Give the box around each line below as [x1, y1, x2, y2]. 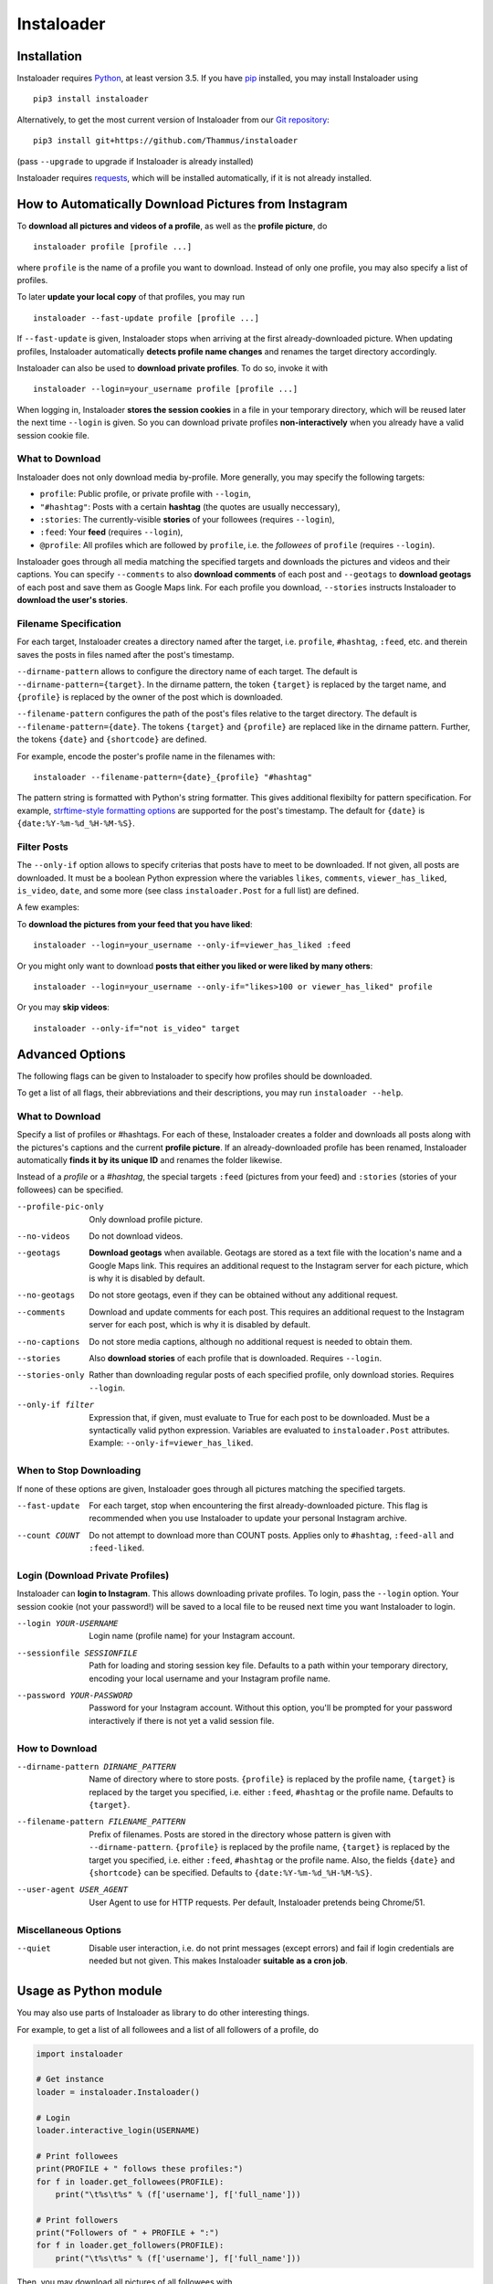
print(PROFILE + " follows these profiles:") [36, 2163, 244, 2174]
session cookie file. [16, 429, 90, 440]
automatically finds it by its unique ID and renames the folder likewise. [16, 1154, 283, 1165]
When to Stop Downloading [16, 1465, 142, 1477]
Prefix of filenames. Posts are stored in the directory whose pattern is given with [89, 1828, 392, 1840]
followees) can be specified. [16, 1184, 123, 1195]
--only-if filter [16, 1400, 95, 1411]
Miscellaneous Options [16, 1923, 122, 1936]
